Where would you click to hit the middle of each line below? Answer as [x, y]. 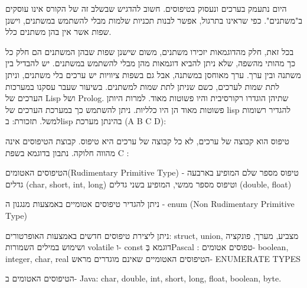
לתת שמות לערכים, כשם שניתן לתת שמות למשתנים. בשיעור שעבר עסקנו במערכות [143, 86]
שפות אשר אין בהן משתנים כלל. [58, 32]
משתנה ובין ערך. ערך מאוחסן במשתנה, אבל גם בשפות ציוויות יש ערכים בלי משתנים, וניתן [153, 74]
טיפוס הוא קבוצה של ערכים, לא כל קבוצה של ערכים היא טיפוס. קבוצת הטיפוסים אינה [147, 140]
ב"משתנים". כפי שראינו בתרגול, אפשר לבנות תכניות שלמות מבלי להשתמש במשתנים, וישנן [154, 20]
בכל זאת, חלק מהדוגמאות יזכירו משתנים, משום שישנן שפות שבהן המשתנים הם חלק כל [150, 51]
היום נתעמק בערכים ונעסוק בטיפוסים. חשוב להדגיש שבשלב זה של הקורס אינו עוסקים [146, 8]
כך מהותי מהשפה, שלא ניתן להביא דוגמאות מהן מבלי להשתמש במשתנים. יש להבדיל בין [151, 63]
